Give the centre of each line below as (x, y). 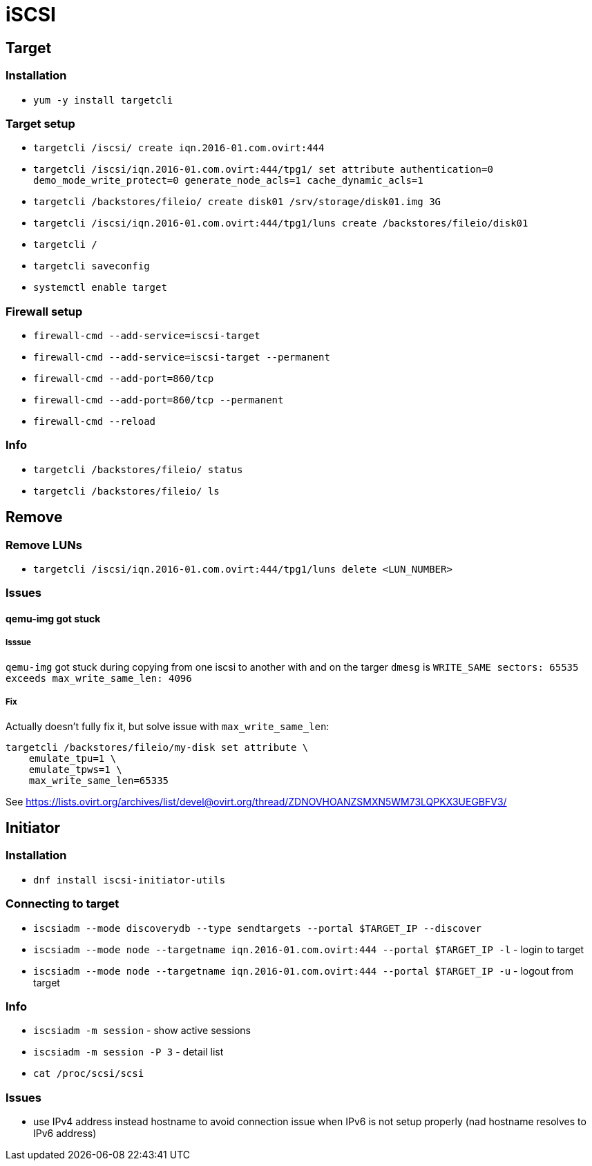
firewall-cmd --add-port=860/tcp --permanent (159, 400)
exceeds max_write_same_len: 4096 (99, 678)
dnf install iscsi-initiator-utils (130, 880)
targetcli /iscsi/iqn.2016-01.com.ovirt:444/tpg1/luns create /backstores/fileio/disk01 (281, 223)
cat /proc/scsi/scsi (89, 1074)
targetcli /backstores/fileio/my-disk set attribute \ (157, 747)
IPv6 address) (65, 1134)
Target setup (40, 123)
